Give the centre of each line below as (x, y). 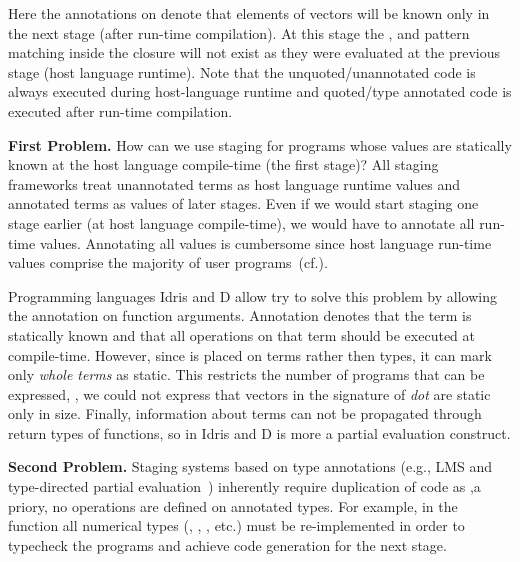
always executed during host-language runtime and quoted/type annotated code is (260, 91)
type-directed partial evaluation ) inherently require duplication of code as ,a (244, 486)
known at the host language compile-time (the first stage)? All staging (223, 164)
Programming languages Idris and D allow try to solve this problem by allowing (252, 295)
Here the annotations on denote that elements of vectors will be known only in (249, 13)
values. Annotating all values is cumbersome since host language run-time (265, 242)
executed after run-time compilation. (120, 110)
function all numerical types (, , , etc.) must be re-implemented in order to (236, 525)
